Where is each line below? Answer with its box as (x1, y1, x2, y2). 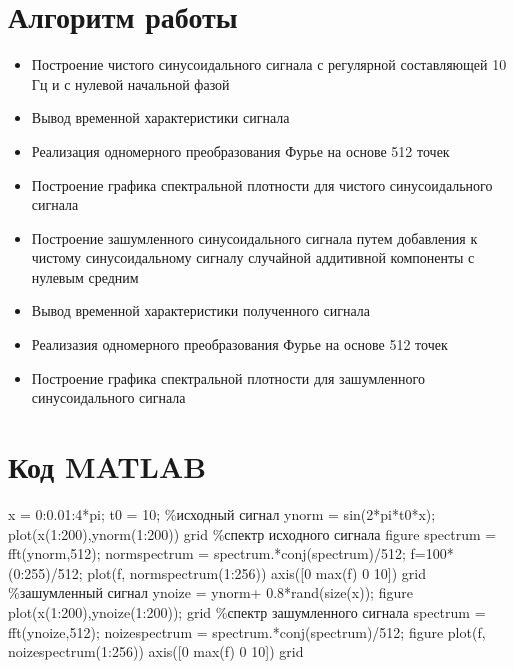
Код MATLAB (8, 446, 207, 487)
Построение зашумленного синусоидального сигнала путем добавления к (31, 227, 478, 248)
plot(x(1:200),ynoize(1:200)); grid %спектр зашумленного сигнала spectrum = (8, 601, 486, 622)
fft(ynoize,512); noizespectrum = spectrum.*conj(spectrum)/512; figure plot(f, (8, 621, 486, 642)
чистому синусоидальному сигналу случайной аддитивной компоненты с (31, 247, 475, 268)
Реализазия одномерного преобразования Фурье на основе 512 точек (31, 334, 448, 355)
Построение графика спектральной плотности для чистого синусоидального (31, 174, 493, 195)
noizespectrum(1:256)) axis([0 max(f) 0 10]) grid (8, 641, 304, 662)
